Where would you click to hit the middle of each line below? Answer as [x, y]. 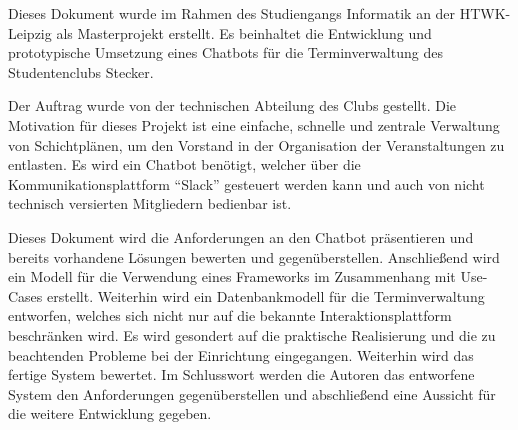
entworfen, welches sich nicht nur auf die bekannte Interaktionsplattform [230, 315]
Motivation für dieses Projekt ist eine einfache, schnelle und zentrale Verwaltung [254, 124]
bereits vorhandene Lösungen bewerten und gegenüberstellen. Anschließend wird [254, 256]
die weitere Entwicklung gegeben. [110, 413]
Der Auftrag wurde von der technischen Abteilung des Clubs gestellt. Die [232, 105]
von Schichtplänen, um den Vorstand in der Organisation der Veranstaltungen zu [256, 144]
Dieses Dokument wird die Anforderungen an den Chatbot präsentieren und [241, 236]
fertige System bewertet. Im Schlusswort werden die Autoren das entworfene [241, 374]
